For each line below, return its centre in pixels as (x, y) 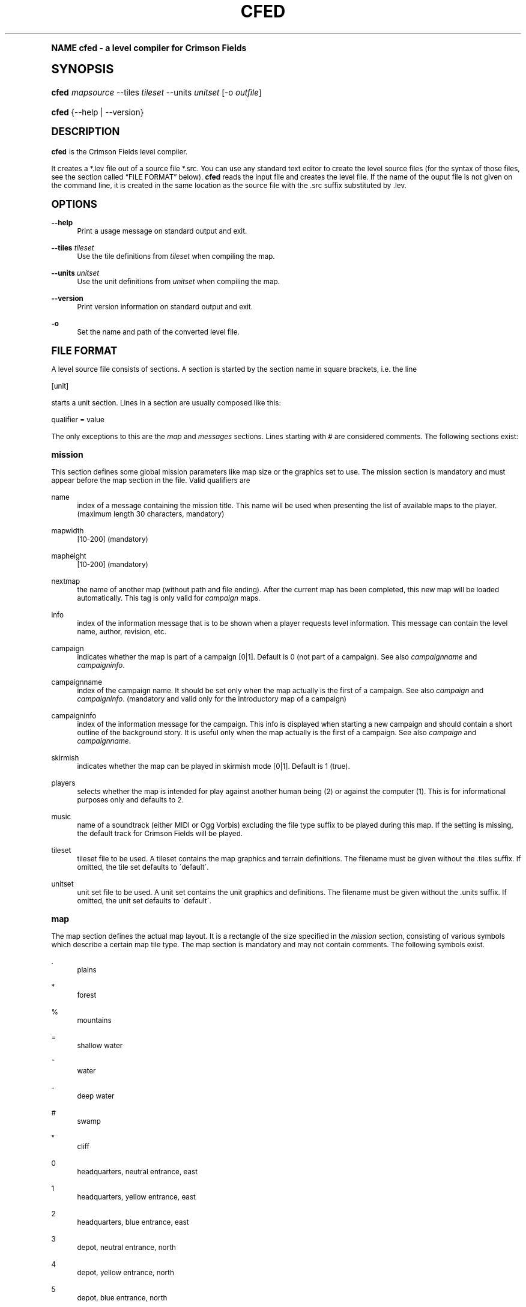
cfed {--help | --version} (98, 112)
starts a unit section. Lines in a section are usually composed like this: (166, 403)
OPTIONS (74, 204)
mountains (94, 1020)
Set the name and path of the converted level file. (158, 332)
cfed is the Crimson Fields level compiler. (119, 152)
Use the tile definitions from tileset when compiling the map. (176, 256)
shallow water (100, 1045)
